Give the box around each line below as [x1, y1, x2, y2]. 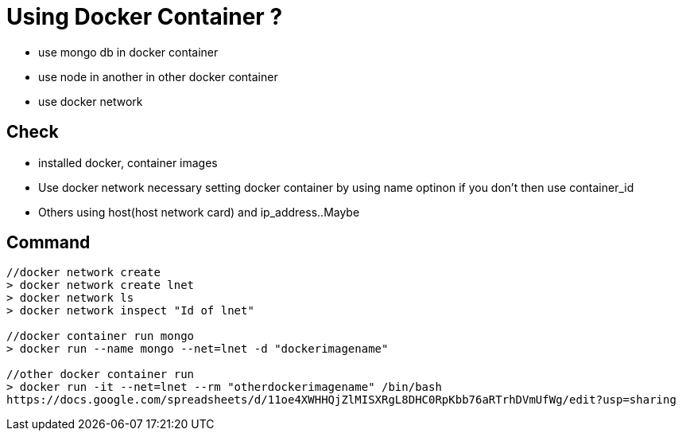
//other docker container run [6, 368, 195, 381]
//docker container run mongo [6, 330, 195, 343]
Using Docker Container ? [6, 3, 283, 30]
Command [6, 232, 91, 253]
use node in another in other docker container [38, 69, 278, 84]
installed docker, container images [38, 155, 218, 170]
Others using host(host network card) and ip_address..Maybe [38, 205, 360, 219]
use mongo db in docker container [38, 45, 219, 59]
